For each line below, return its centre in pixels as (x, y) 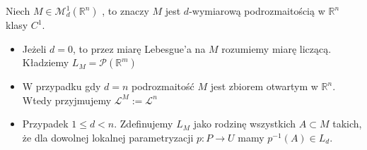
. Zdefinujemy (144, 124)
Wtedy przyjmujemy (67, 100)
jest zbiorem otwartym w (264, 86)
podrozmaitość (163, 86)
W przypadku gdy (62, 86)
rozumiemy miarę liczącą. (276, 48)
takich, (347, 124)
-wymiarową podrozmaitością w (257, 11)
